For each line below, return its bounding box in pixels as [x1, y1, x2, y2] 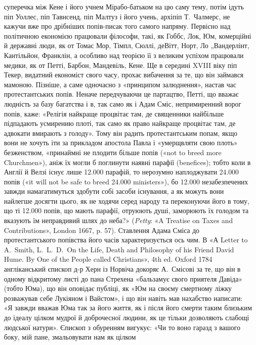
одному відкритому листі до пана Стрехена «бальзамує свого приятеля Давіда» [4, 273, 243, 284]
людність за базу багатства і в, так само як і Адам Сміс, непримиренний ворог [4, 98, 242, 109]
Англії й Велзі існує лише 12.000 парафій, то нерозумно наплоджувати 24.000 [4, 167, 239, 177]
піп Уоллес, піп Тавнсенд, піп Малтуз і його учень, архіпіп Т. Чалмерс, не [4, 11, 230, 21]
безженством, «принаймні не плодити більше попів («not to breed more [4, 147, 221, 157]
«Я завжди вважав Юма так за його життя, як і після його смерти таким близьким [4, 302, 252, 313]
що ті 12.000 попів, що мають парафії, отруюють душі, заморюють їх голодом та [4, 205, 249, 216]
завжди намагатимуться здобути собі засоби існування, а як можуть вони [4, 186, 224, 196]
